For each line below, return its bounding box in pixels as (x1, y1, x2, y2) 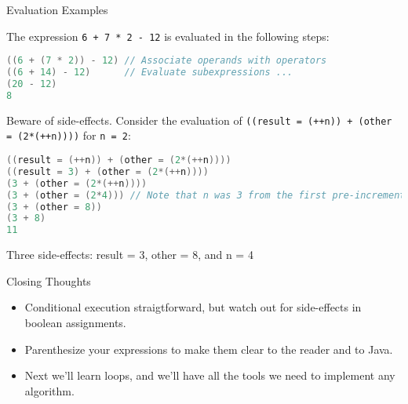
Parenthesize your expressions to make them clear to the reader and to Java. (24, 340, 393, 357)
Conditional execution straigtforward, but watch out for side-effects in (24, 299, 362, 315)
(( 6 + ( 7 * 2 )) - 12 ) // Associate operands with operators (6, 55, 327, 67)
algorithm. (24, 382, 75, 399)
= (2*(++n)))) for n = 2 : (6, 127, 131, 144)
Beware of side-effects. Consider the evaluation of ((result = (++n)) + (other (6, 111, 392, 128)
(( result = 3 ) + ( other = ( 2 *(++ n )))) (6, 166, 209, 177)
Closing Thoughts (6, 272, 91, 289)
